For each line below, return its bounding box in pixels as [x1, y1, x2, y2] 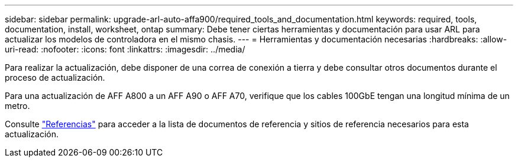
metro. [5, 101, 30, 111]
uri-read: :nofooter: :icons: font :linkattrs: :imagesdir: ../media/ [5, 44, 245, 54]
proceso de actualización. [5, 72, 105, 82]
